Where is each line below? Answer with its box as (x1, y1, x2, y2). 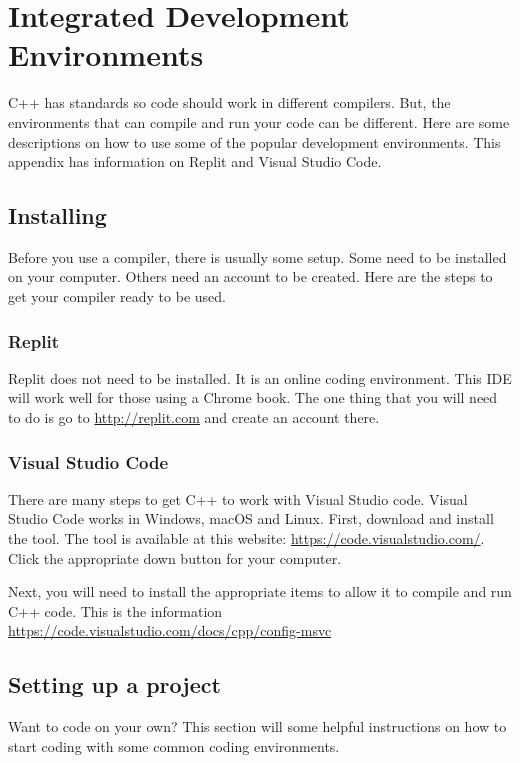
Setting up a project (8, 669, 221, 700)
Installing (8, 200, 107, 231)
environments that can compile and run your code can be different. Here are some (8, 111, 510, 132)
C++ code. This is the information (8, 600, 223, 621)
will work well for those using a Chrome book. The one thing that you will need (8, 387, 498, 408)
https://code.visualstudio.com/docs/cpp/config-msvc (8, 620, 332, 641)
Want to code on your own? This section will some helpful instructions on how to (8, 716, 507, 737)
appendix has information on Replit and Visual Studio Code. (8, 151, 382, 172)
